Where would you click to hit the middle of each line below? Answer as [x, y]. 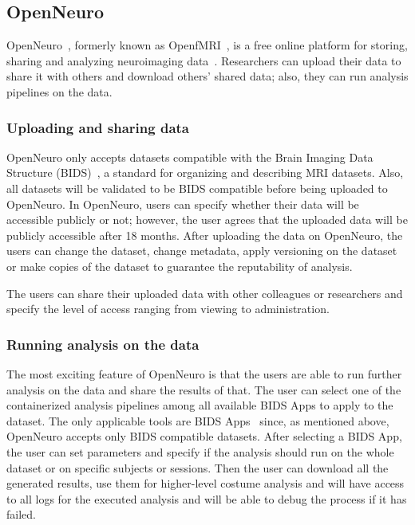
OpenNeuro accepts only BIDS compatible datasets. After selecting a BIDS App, [204, 436]
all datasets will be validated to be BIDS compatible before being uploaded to [197, 188]
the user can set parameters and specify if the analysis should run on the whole [200, 451]
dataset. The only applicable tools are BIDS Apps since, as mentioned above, [198, 420]
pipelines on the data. [59, 91]
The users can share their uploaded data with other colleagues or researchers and [205, 293]
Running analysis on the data [103, 344]
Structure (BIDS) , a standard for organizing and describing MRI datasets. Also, [205, 172]
